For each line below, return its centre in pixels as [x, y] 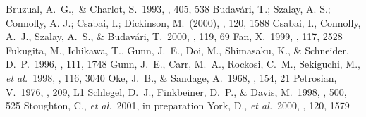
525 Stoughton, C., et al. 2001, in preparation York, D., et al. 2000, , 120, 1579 [178, 105]
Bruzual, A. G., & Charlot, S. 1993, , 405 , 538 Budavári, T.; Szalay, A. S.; [168, 8]
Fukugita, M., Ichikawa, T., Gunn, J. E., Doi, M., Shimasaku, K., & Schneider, [177, 50]
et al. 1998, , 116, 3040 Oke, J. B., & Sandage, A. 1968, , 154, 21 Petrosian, [171, 77]
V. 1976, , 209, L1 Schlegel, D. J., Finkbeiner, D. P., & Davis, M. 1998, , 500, [176, 91]
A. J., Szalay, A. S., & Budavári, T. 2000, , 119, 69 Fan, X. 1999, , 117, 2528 [174, 36]
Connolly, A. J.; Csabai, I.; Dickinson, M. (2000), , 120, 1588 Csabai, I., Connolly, [183, 22]
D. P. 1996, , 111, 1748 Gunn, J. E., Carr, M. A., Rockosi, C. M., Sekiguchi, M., [183, 64]
